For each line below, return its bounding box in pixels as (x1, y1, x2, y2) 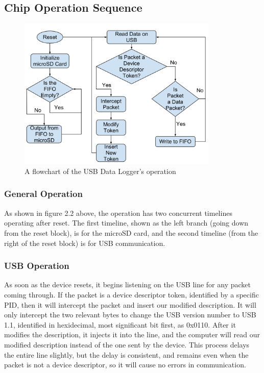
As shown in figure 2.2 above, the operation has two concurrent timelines (4, 207, 232, 218)
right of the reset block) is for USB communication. (4, 237, 165, 248)
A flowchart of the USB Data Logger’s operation (25, 165, 176, 176)
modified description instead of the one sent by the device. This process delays (4, 339, 250, 350)
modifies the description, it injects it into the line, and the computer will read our (4, 329, 260, 340)
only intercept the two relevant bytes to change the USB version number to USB (4, 309, 256, 320)
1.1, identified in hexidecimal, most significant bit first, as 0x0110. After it (4, 319, 236, 330)
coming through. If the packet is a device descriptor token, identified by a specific (4, 289, 259, 300)
